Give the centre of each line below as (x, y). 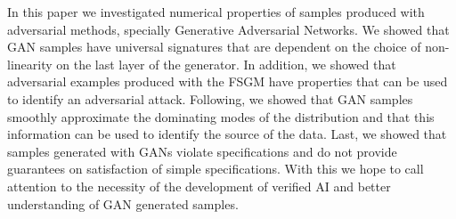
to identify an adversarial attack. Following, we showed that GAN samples (210, 98)
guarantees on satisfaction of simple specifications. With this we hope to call (216, 169)
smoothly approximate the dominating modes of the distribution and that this (221, 116)
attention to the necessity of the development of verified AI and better (199, 186)
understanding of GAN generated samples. (123, 203)
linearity (30, 64)
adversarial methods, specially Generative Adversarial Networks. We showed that (228, 29)
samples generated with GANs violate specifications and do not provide (202, 151)
